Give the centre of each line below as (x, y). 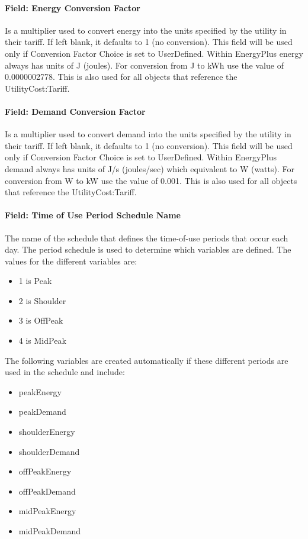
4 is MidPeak (42, 340)
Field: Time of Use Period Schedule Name (93, 215)
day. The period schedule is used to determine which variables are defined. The (148, 249)
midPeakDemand (50, 531)
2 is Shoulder (42, 300)
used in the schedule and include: (65, 372)
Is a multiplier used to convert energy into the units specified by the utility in (146, 30)
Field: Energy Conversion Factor (73, 7)
